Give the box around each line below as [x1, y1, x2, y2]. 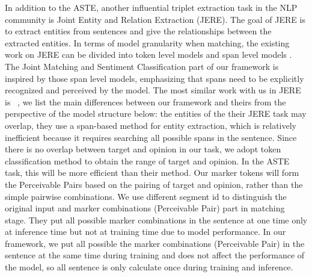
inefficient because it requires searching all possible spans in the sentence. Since [5, 131, 297, 143]
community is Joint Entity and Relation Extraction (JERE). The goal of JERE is [5, 13, 305, 25]
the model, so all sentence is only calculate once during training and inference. [5, 261, 293, 273]
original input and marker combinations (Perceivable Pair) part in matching [5, 202, 285, 214]
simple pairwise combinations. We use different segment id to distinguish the [5, 190, 287, 202]
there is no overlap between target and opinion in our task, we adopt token [5, 143, 281, 155]
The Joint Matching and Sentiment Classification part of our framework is [5, 60, 279, 72]
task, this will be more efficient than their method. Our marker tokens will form [5, 166, 299, 179]
